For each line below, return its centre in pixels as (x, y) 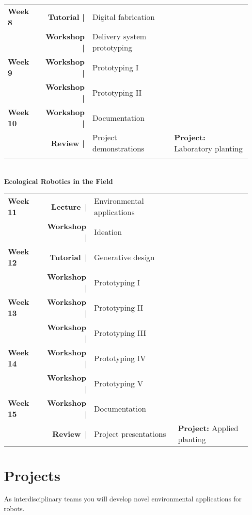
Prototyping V (119, 383)
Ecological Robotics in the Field (58, 181)
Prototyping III (120, 332)
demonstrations (118, 148)
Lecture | (69, 206)
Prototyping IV (120, 358)
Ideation (108, 232)
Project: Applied (208, 428)
